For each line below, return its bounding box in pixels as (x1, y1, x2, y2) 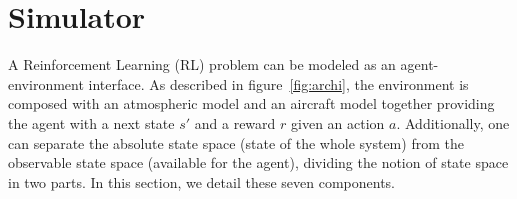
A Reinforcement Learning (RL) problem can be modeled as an (8, 54, 396, 75)
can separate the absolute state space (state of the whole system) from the (8, 132, 464, 153)
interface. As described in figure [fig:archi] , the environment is (88, 73, 469, 94)
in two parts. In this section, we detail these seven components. (8, 171, 396, 192)
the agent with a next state (8, 112, 175, 133)
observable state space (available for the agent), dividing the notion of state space (8, 152, 509, 173)
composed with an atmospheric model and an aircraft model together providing (8, 93, 495, 114)
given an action (291, 112, 385, 133)
